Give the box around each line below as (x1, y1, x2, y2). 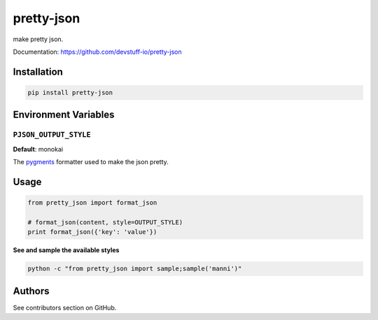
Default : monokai (13, 145, 63, 153)
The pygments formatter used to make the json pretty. (13, 158, 169, 166)
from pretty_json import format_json (27, 199, 157, 207)
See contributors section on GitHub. (13, 303, 117, 312)
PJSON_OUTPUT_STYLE (13, 130, 91, 140)
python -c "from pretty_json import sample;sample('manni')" (27, 265, 242, 272)
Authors (13, 285, 50, 297)
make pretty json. (13, 35, 64, 43)
